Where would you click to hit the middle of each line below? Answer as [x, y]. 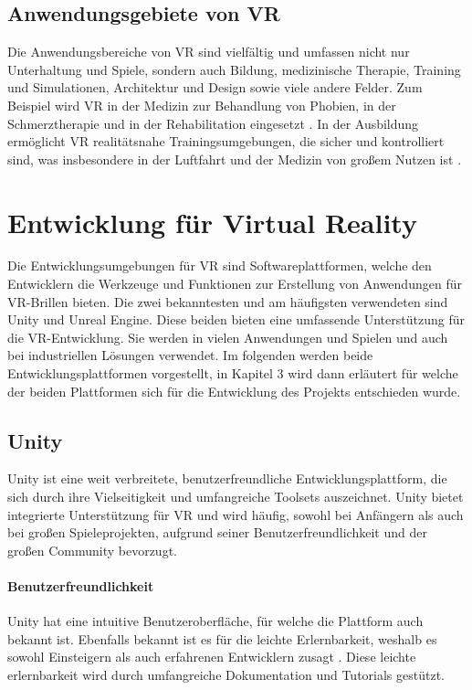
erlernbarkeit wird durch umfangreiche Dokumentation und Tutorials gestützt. [226, 674]
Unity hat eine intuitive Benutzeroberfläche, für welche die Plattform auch [215, 621]
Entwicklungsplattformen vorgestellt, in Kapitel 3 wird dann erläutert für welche [233, 373]
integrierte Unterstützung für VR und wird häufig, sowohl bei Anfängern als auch [236, 514]
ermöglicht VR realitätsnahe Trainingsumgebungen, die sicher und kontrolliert [226, 141]
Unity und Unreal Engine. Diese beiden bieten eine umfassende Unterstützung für [236, 319]
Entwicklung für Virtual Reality [212, 222]
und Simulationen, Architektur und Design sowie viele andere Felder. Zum [215, 87]
